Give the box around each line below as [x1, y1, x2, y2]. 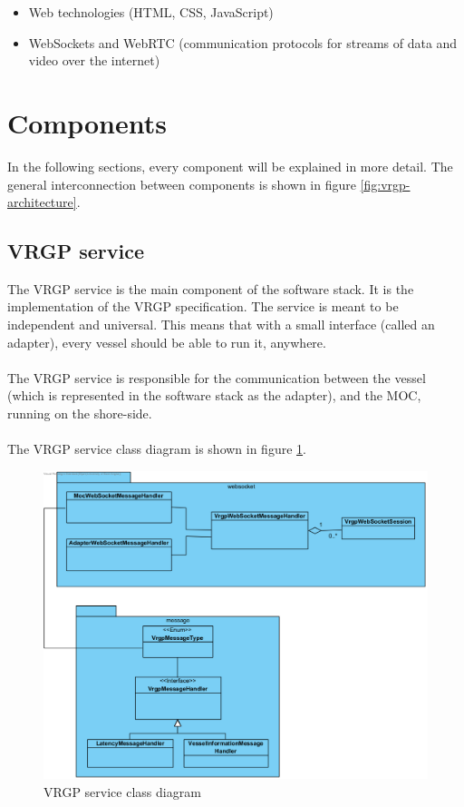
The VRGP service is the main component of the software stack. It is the [7, 279, 414, 298]
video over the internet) [28, 51, 160, 70]
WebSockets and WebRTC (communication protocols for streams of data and [28, 33, 458, 52]
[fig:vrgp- [360, 174, 411, 193]
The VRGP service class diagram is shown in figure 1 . [7, 439, 306, 458]
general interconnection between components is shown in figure [7, 174, 356, 193]
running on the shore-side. [7, 404, 152, 423]
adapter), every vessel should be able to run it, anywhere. [7, 332, 326, 351]
